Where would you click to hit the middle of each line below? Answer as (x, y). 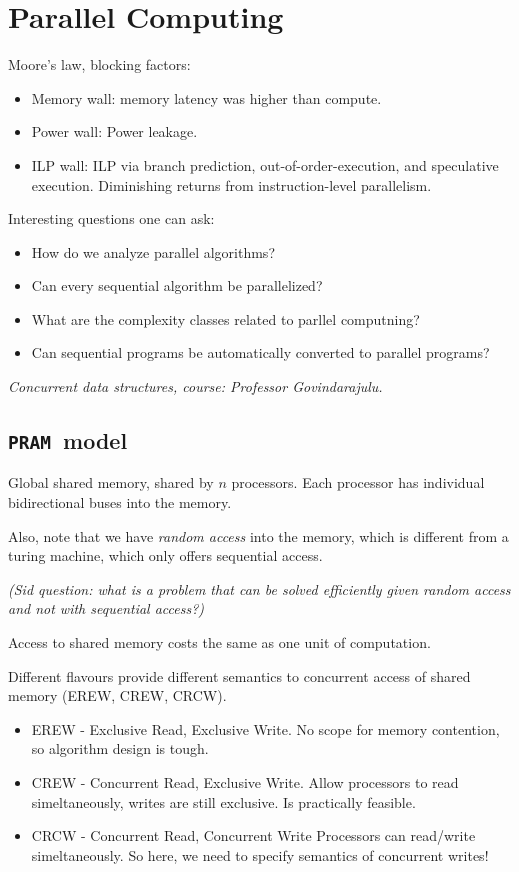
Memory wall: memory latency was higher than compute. (206, 97)
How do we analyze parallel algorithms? (153, 251)
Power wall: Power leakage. (114, 131)
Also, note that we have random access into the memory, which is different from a (258, 535)
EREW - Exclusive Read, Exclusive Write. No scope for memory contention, (265, 728)
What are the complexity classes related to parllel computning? (225, 318)
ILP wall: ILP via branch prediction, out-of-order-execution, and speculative (265, 164)
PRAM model (68, 440)
